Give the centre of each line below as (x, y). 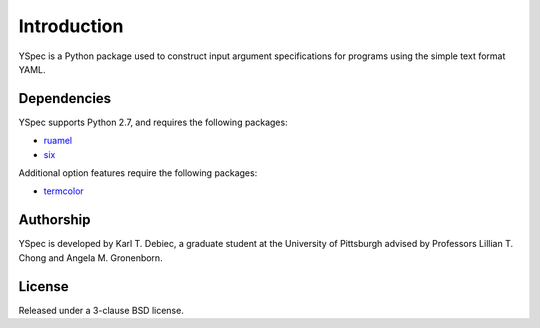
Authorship (54, 220)
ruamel (58, 141)
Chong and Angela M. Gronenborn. (91, 257)
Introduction (71, 26)
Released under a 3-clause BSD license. (101, 310)
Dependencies (65, 98)
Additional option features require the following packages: (138, 173)
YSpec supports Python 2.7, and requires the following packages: (153, 122)
